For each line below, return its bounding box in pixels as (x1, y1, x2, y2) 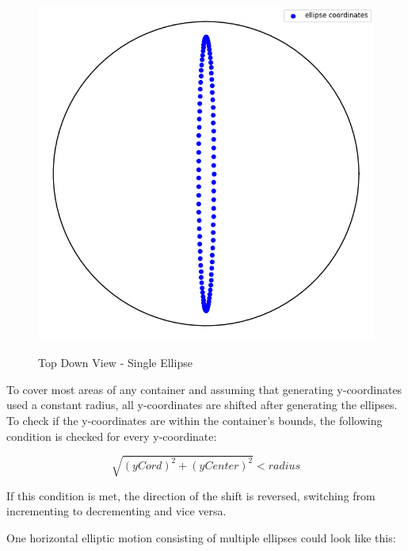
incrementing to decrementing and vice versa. (6, 503, 227, 519)
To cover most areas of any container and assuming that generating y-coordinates (6, 381, 402, 397)
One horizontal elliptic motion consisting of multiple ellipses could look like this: (6, 529, 396, 545)
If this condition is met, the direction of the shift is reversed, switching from (6, 487, 376, 503)
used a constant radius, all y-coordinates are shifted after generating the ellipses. (6, 396, 398, 413)
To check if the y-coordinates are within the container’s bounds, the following (6, 411, 383, 428)
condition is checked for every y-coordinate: (6, 427, 217, 444)
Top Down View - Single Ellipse (38, 354, 193, 371)
